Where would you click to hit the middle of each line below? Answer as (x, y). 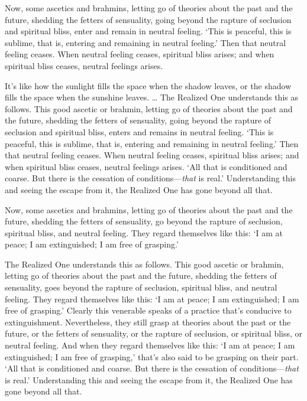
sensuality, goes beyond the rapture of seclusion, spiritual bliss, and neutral (141, 287)
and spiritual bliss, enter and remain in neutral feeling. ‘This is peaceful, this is (148, 31)
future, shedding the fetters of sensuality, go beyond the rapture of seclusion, (144, 221)
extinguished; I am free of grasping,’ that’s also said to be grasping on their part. (152, 356)
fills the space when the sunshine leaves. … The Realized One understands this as (151, 97)
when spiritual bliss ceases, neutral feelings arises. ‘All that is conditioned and (146, 166)
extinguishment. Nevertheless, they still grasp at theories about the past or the (148, 322)
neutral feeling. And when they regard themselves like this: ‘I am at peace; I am (150, 345)
